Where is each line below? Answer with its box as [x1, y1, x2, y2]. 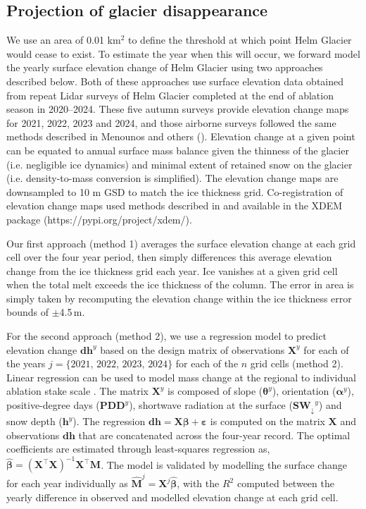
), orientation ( [272, 384, 336, 398]
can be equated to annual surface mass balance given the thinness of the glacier [6, 142, 349, 157]
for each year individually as [6, 476, 128, 490]
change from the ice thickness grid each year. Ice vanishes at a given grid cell [6, 263, 338, 278]
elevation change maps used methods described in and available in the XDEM [6, 198, 343, 213]
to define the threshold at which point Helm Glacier [128, 32, 352, 47]
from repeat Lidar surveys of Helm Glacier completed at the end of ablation [6, 87, 334, 102]
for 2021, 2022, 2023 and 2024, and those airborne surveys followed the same [6, 115, 336, 130]
